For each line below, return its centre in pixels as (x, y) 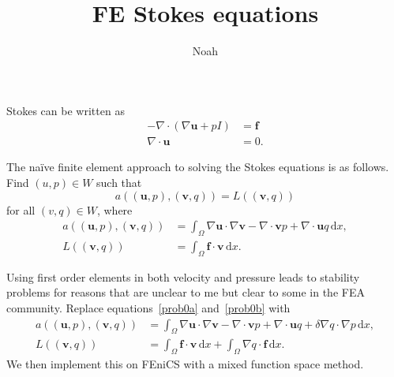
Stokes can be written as (66, 110)
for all (21, 209)
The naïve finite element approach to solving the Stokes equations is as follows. (198, 167)
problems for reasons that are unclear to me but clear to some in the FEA (186, 292)
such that (119, 182)
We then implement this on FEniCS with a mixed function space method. (185, 364)
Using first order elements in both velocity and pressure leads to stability (183, 276)
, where (114, 209)
